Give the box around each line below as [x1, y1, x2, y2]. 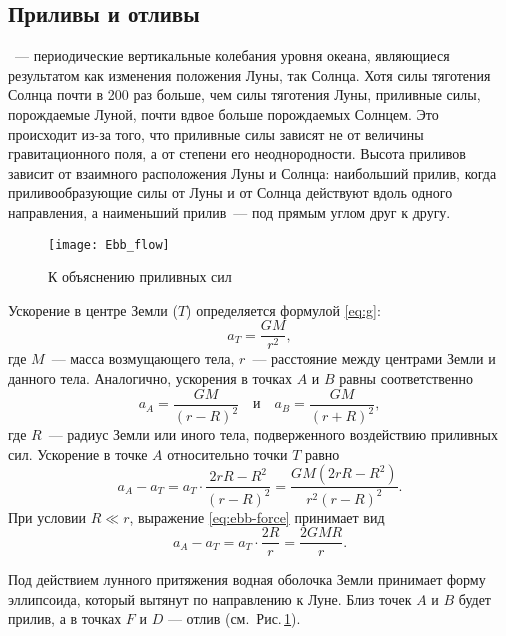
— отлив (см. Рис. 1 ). [167, 608, 301, 629]
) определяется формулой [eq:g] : [186, 299, 381, 320]
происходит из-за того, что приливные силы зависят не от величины [8, 123, 424, 144]
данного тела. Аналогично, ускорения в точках [8, 368, 293, 389]
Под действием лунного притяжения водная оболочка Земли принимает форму [8, 569, 486, 590]
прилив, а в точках [8, 608, 122, 629]
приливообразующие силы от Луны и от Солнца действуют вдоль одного [8, 182, 453, 203]
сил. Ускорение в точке [8, 443, 148, 464]
